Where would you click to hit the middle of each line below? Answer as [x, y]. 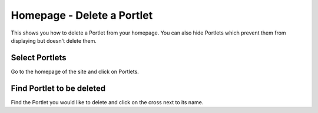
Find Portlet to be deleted [58, 88]
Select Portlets [39, 58]
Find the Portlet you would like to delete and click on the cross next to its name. [107, 102]
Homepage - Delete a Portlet [82, 15]
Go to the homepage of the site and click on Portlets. [75, 71]
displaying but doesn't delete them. [54, 40]
